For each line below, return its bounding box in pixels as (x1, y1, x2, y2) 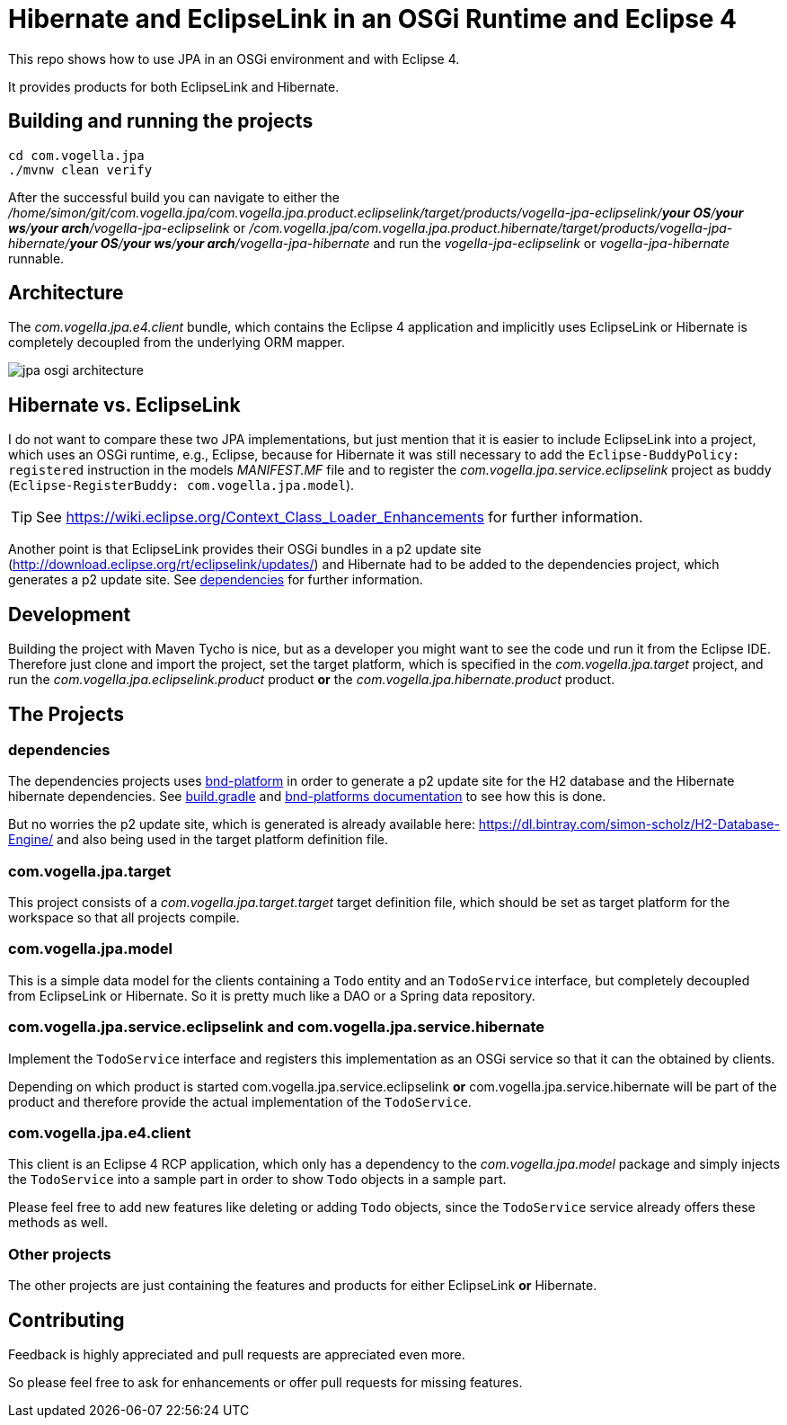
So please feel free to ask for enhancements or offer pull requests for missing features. (8, 1374, 523, 1390)
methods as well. (8, 1215, 108, 1231)
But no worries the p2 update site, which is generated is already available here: (8, 816, 475, 833)
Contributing (8, 1308, 125, 1331)
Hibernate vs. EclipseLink (8, 393, 241, 416)
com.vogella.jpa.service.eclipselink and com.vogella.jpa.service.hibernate (8, 1018, 545, 1037)
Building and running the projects (8, 110, 314, 133)
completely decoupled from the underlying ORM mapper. (8, 334, 345, 351)
